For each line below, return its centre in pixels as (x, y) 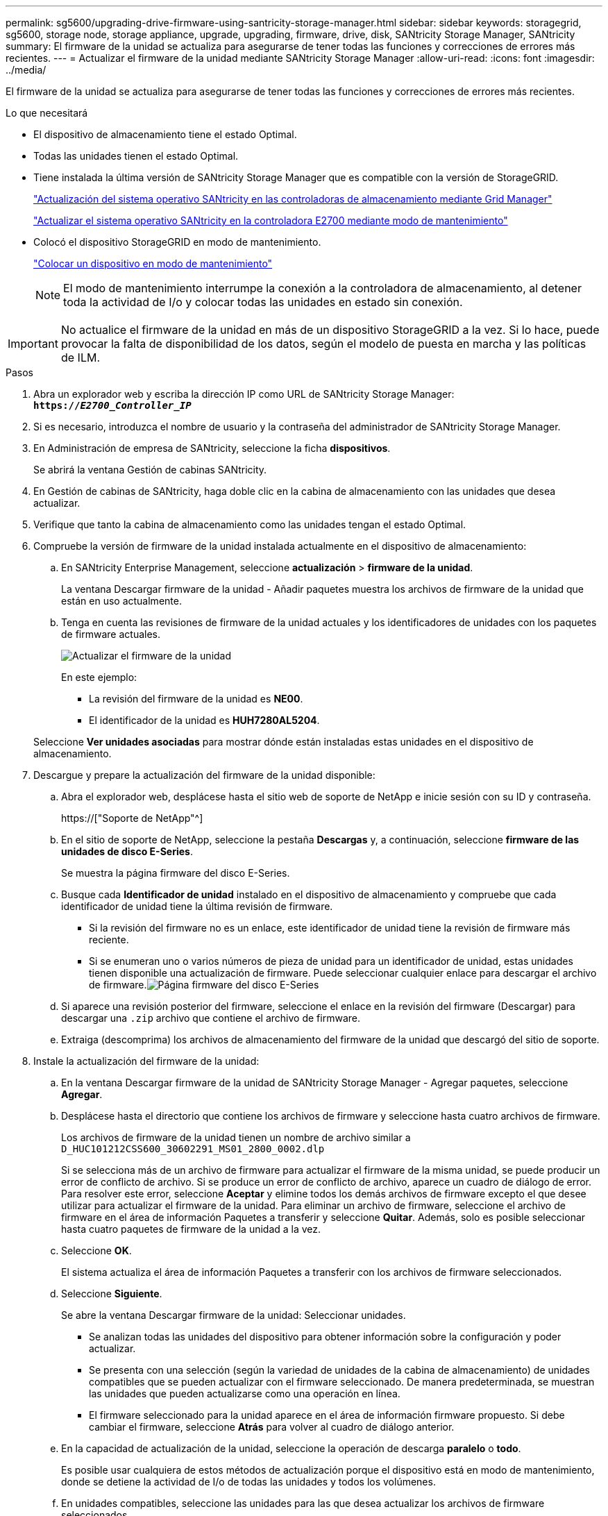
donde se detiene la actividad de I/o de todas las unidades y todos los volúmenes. (248, 1482)
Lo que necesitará (47, 113)
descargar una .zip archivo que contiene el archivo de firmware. (211, 1018)
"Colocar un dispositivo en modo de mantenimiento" (153, 263)
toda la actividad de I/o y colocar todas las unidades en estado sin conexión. (263, 302)
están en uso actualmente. (121, 601)
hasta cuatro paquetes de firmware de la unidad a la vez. (191, 1229)
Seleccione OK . (96, 1250)
